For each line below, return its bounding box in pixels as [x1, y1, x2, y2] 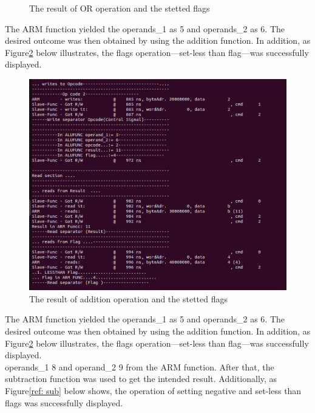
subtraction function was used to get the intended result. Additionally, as [5, 372, 277, 385]
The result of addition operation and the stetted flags [29, 292, 228, 305]
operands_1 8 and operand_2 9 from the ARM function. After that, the [5, 360, 274, 373]
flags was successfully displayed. [5, 396, 123, 409]
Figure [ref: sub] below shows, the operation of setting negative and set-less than [5, 384, 302, 397]
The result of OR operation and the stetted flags [29, 2, 210, 14]
